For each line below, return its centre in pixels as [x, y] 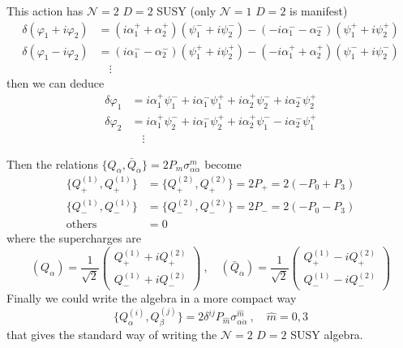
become [223, 163]
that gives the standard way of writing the [112, 334]
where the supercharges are [74, 237]
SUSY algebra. [327, 334]
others [81, 224]
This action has [45, 11]
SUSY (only [186, 11]
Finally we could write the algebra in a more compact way [152, 298]
